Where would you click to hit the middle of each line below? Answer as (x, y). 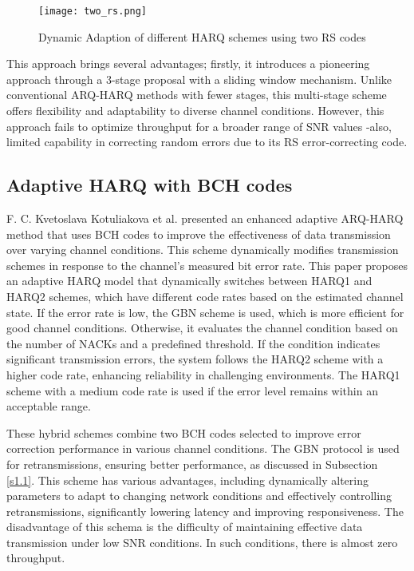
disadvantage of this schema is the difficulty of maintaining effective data (185, 527)
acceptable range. (49, 406)
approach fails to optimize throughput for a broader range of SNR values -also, (199, 126)
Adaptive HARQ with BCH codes (150, 185)
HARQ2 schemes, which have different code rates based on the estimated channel (205, 296)
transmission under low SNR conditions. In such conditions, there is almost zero (202, 542)
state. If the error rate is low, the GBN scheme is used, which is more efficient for (205, 312)
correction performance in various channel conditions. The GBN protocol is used (203, 448)
